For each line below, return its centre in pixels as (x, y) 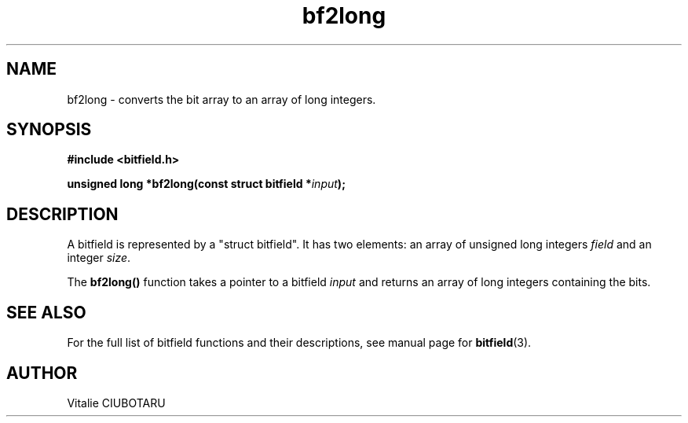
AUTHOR (42, 373)
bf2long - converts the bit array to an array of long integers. (221, 99)
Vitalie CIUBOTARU (116, 403)
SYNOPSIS (49, 130)
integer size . (99, 258)
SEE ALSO (46, 312)
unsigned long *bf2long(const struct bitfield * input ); (206, 184)
